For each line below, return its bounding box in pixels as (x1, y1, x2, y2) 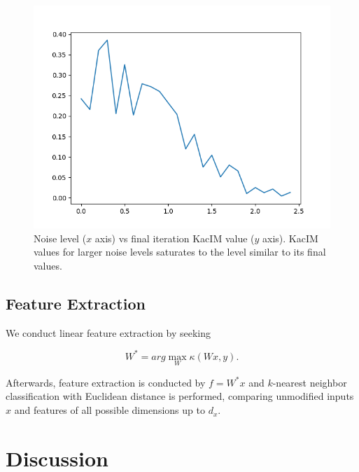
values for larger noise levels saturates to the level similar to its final (34, 244, 326, 259)
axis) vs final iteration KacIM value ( (94, 230, 255, 245)
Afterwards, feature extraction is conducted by (6, 375, 206, 389)
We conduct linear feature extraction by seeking (6, 325, 211, 340)
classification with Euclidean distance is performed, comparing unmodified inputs (6, 389, 354, 403)
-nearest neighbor (272, 375, 347, 389)
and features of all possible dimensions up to (14, 403, 205, 417)
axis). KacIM (262, 230, 318, 245)
